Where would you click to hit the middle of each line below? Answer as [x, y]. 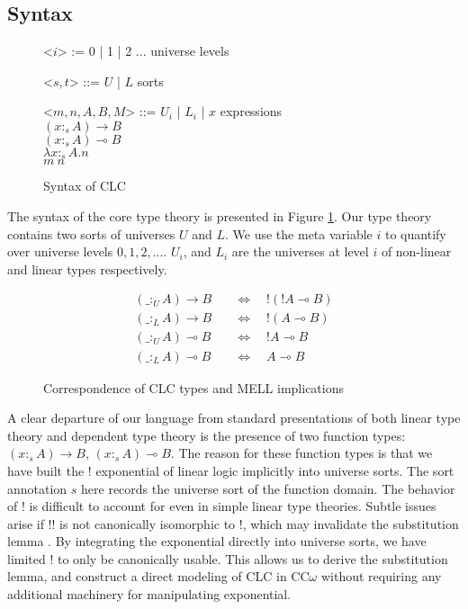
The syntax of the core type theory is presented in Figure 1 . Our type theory [220, 216]
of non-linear [416, 251]
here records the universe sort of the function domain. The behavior [268, 488]
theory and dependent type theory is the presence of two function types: [207, 435]
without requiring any [381, 576]
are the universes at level [300, 251]
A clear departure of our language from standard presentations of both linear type [234, 418]
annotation [37, 488]
